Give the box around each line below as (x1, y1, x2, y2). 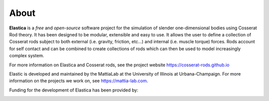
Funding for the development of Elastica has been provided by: (9, 87, 138, 93)
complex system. (9, 53, 44, 59)
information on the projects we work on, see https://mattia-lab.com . (9, 78, 148, 84)
